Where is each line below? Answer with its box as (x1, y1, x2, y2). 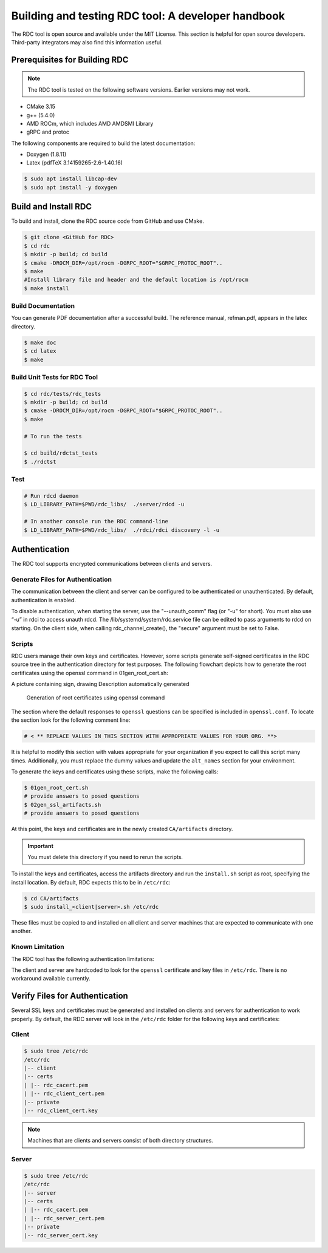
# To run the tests (24, 433, 82, 440)
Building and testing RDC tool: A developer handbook (11, 9, 285, 22)
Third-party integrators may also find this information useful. (11, 38, 163, 46)
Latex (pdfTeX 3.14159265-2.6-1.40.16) (26, 159, 123, 166)
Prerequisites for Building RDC (11, 55, 129, 65)
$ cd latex (24, 348, 56, 355)
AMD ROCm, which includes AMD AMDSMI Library (26, 120, 154, 127)
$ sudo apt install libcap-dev (24, 175, 118, 182)
